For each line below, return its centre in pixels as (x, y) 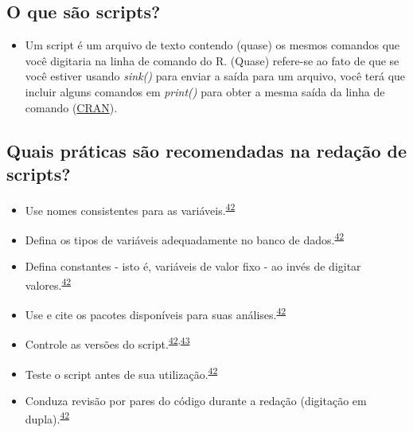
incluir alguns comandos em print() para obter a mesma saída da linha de (205, 91)
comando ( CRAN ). (71, 107)
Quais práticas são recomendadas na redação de (206, 150)
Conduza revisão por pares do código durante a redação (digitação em (196, 400)
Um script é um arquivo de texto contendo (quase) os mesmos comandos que (212, 45)
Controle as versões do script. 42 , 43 (107, 343)
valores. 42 (48, 283)
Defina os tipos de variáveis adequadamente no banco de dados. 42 (185, 238)
